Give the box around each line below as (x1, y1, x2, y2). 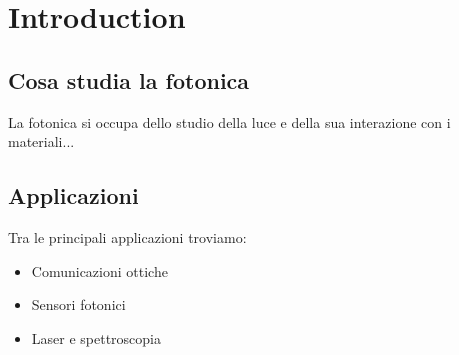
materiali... (8, 131, 75, 152)
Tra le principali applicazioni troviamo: (8, 226, 247, 247)
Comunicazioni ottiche (31, 260, 168, 281)
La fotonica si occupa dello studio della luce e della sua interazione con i (8, 111, 451, 132)
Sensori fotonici (31, 294, 126, 315)
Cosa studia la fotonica (8, 64, 250, 95)
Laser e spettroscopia (31, 327, 162, 348)
